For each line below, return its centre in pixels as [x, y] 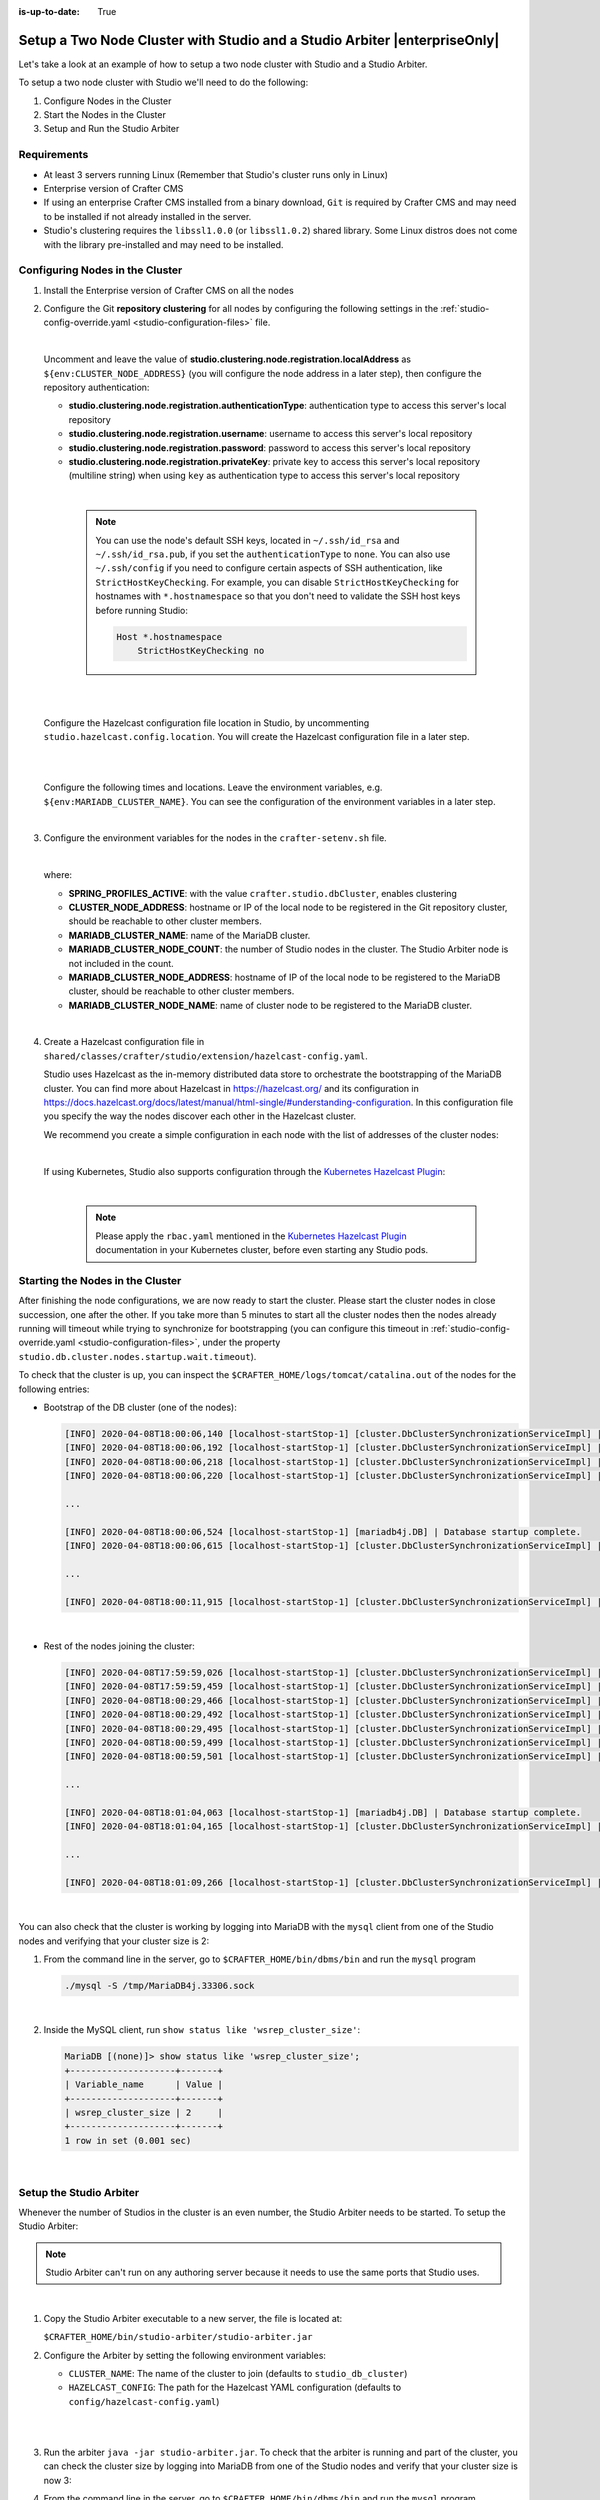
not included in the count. [121, 963]
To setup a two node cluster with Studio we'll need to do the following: [163, 82]
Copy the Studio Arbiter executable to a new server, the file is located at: [193, 2318]
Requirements [53, 155]
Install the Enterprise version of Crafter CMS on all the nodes [168, 290]
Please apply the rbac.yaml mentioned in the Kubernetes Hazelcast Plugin [251, 1236]
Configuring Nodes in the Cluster [100, 270]
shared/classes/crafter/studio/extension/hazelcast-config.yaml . [206, 1056]
